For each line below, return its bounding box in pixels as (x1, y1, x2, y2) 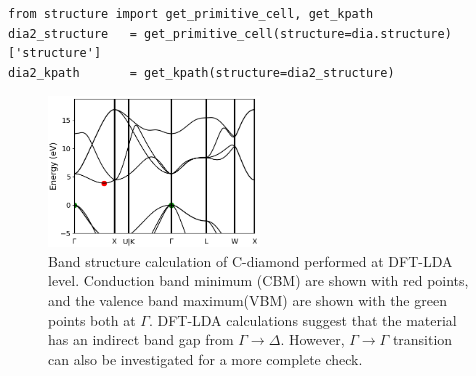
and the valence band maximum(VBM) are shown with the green (48, 290, 447, 311)
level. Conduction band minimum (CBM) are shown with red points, (48, 270, 469, 291)
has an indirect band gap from (48, 329, 234, 350)
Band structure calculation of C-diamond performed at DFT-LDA (48, 250, 453, 271)
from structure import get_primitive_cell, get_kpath (8, 7, 374, 21)
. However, (280, 329, 345, 350)
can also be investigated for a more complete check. (48, 348, 363, 369)
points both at (48, 309, 136, 330)
